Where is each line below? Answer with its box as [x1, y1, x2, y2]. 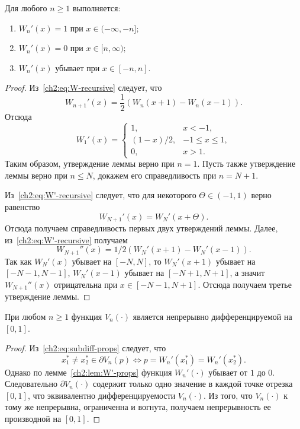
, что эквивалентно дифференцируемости [27, 389, 176, 401]
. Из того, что [204, 389, 253, 401]
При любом [5, 310, 46, 322]
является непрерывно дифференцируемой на [133, 310, 292, 322]
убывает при [55, 61, 100, 74]
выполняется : [72, 2, 121, 14]
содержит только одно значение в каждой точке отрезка [92, 377, 293, 390]
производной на [5, 412, 62, 425]
